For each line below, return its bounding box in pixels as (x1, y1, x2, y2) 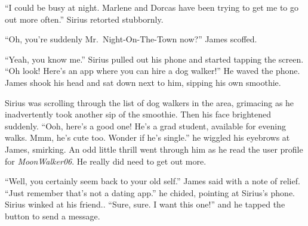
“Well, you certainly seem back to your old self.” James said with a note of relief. (5, 175, 300, 187)
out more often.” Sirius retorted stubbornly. (5, 13, 164, 25)
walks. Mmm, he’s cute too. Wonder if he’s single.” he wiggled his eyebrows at (5, 131, 290, 144)
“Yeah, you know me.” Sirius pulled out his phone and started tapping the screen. (5, 52, 304, 65)
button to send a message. (5, 209, 100, 222)
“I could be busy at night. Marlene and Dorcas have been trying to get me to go (5, 1, 299, 13)
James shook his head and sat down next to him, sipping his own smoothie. (5, 76, 281, 88)
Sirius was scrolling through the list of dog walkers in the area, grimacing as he (5, 96, 294, 109)
